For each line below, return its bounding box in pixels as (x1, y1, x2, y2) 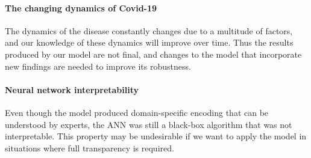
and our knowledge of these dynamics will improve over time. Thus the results (5, 36, 294, 49)
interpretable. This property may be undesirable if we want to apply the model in (5, 130, 307, 142)
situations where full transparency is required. (5, 141, 174, 154)
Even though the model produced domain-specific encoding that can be (5, 106, 269, 118)
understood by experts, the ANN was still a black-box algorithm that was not (5, 118, 292, 130)
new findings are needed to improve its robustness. (5, 59, 191, 72)
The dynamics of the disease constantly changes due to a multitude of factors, (5, 24, 293, 37)
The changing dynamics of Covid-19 (5, 1, 157, 14)
